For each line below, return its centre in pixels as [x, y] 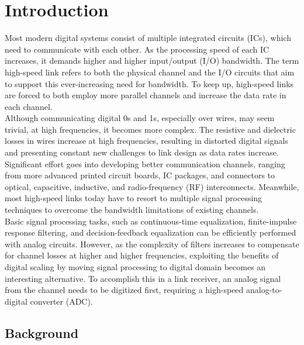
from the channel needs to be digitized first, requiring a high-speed [124, 290]
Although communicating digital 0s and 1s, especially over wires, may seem [140, 118]
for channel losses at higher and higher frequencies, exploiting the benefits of [142, 255]
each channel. [29, 106]
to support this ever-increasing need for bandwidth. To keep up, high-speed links [149, 83]
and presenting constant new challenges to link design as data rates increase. [142, 152]
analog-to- [264, 290]
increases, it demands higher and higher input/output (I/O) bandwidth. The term [152, 61]
